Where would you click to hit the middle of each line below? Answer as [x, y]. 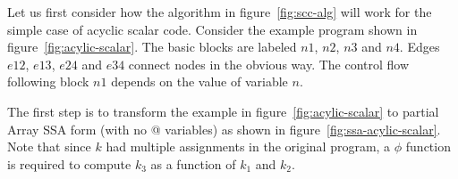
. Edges [420, 47]
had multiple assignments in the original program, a [248, 146]
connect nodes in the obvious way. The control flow [269, 64]
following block [48, 81]
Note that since [49, 146]
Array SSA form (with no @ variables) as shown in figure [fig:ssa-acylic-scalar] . [224, 129]
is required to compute [69, 163]
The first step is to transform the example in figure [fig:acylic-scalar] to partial [223, 111]
